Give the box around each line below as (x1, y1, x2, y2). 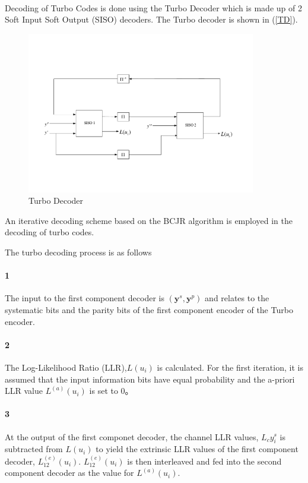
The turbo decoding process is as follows (5, 246, 152, 258)
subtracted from (5, 443, 63, 455)
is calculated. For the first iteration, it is (157, 361, 303, 373)
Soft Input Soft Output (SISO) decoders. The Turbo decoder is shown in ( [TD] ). (5, 13, 298, 26)
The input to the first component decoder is (5, 292, 164, 304)
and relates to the (205, 292, 269, 304)
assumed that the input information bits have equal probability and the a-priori (5, 372, 295, 385)
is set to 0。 (89, 384, 134, 397)
